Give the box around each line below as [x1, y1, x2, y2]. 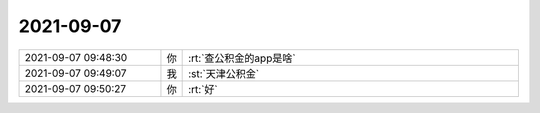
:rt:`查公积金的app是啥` [188, 51, 296, 65]
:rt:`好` [188, 82, 219, 96]
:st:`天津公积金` [188, 66, 260, 80]
